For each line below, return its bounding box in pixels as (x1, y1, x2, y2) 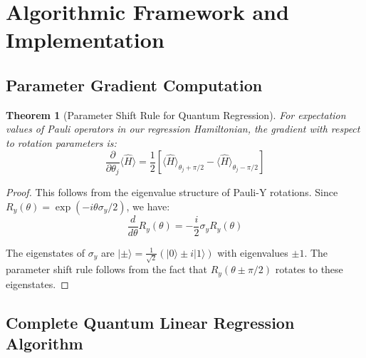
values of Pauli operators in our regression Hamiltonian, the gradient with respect (6, 121, 360, 136)
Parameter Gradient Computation (6, 73, 263, 96)
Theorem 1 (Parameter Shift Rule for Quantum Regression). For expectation (6, 107, 346, 122)
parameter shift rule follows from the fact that (6, 262, 208, 277)
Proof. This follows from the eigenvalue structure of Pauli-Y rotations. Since (6, 185, 338, 200)
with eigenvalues (217, 245, 288, 260)
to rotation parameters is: (6, 135, 117, 150)
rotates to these (275, 262, 343, 277)
